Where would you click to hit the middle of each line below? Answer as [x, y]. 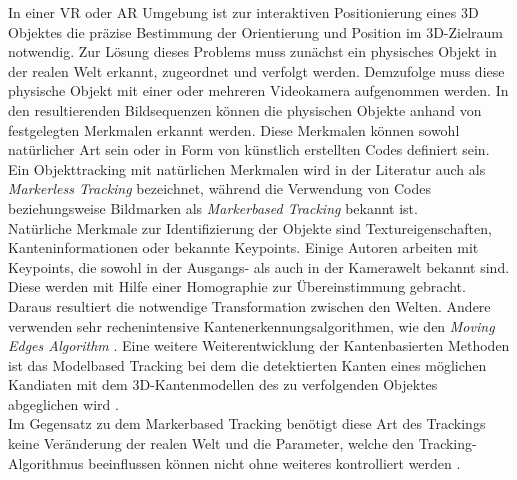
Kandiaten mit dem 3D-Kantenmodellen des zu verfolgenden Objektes [223, 384]
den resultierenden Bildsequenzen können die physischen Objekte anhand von [245, 109]
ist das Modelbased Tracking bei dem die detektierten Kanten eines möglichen [247, 364]
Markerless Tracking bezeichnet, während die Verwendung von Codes [219, 188]
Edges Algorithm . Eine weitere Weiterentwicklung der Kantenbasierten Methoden [259, 345]
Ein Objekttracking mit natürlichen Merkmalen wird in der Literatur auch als [247, 168]
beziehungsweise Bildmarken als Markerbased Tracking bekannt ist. [213, 207]
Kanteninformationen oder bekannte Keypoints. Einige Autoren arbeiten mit [243, 247]
